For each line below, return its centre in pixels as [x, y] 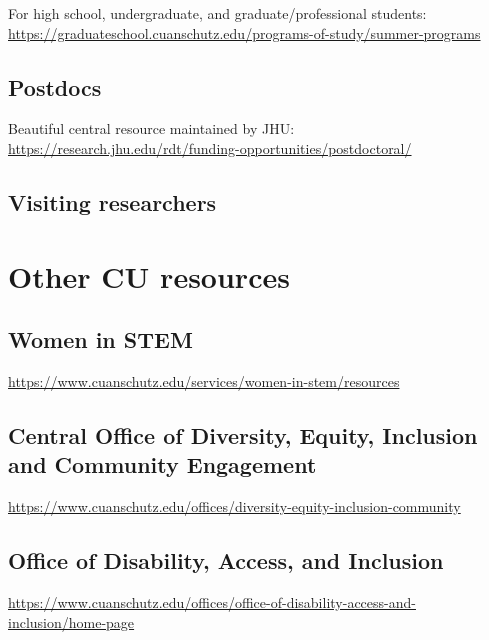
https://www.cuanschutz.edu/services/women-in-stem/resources [204, 380]
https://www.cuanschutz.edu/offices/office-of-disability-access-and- [212, 601]
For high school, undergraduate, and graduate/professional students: [217, 13]
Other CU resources [149, 275]
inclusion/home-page [71, 621]
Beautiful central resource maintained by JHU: [151, 128]
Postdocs [55, 86]
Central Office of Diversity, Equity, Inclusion [243, 434]
